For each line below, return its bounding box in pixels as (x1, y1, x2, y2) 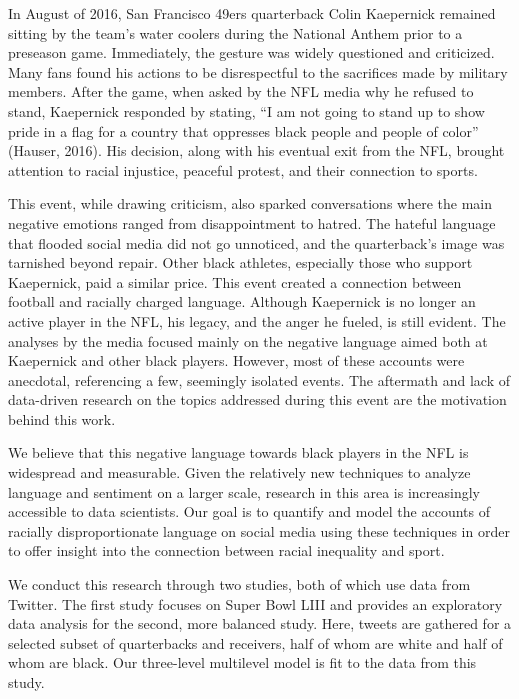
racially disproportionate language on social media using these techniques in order (8, 520, 510, 541)
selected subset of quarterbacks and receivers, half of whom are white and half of (8, 632, 503, 653)
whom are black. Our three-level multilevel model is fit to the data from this (8, 652, 477, 673)
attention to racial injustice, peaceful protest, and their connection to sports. (8, 159, 478, 180)
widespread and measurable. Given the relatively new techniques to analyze (8, 462, 471, 483)
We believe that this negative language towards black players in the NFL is (8, 442, 469, 463)
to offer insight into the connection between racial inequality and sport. (8, 540, 445, 561)
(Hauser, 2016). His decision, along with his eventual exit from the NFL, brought (8, 140, 505, 161)
